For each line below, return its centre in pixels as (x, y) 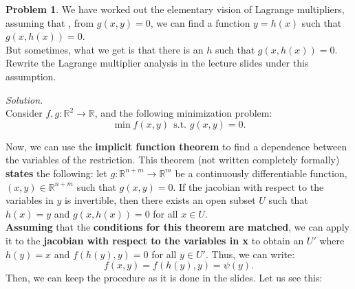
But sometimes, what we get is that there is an (105, 49)
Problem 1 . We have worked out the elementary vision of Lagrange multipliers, (175, 9)
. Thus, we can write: (250, 254)
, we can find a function (200, 22)
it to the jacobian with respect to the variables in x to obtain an (155, 240)
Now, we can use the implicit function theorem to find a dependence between (176, 146)
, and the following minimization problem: (183, 113)
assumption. (31, 76)
